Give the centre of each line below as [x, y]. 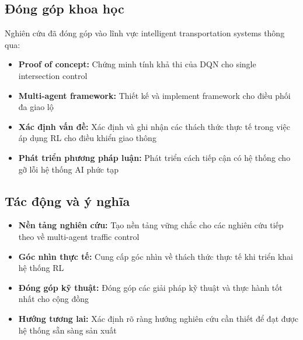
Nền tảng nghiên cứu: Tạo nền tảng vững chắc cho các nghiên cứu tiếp [151, 225]
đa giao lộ [36, 107]
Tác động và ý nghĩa [67, 200]
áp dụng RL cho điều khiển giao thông [87, 138]
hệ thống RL [41, 268]
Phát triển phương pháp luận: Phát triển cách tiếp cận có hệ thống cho [154, 157]
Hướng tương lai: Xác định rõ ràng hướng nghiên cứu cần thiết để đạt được [158, 318]
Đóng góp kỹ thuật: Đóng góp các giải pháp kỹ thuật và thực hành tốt [150, 287]
